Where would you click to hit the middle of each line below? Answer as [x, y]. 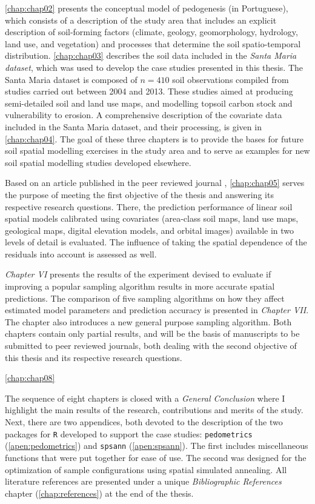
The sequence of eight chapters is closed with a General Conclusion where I [145, 398]
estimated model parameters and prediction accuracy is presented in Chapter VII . [157, 310]
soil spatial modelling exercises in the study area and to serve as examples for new [157, 151]
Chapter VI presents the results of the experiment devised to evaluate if [138, 274]
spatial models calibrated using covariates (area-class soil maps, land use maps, [152, 218]
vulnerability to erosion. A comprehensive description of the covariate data [144, 115]
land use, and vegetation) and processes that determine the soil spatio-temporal [153, 43]
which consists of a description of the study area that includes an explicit [141, 20]
